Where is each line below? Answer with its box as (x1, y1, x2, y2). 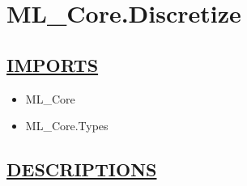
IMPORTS (6, 52, 99, 77)
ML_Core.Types (25, 117, 109, 134)
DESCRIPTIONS (6, 157, 157, 182)
